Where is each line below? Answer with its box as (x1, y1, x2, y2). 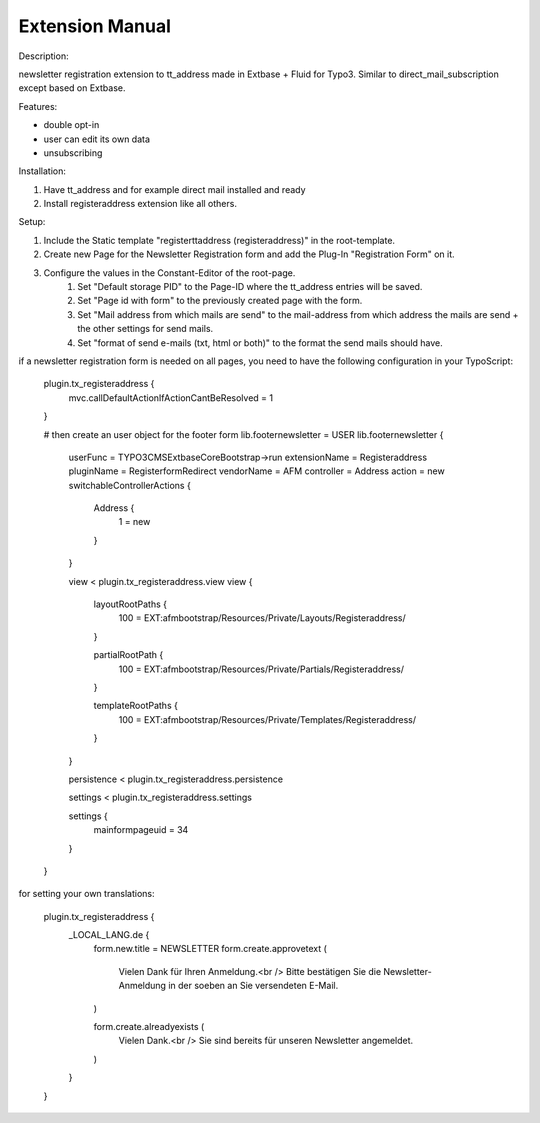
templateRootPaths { (93, 700, 179, 712)
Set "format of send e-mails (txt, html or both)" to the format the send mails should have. (77, 336, 444, 349)
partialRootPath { (93, 649, 164, 661)
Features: (18, 100, 58, 112)
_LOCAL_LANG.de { (68, 929, 150, 941)
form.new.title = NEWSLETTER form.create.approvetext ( (93, 943, 327, 955)
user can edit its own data (43, 133, 150, 145)
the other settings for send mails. (77, 323, 214, 335)
